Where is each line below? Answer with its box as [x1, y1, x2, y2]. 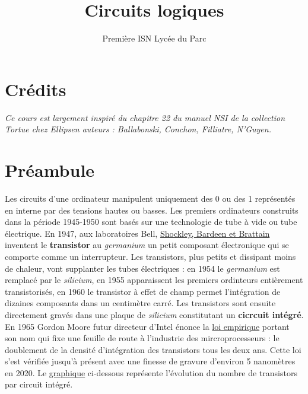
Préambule [5, 158, 95, 182]
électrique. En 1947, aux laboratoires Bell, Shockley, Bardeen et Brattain [5, 227, 270, 239]
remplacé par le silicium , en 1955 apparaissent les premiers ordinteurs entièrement [5, 274, 303, 286]
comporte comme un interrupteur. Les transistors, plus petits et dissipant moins [5, 250, 296, 262]
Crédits [5, 77, 66, 101]
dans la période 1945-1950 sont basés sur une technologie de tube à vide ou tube [5, 215, 297, 228]
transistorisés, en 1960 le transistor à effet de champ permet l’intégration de [5, 285, 281, 297]
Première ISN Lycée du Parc [102, 32, 207, 45]
